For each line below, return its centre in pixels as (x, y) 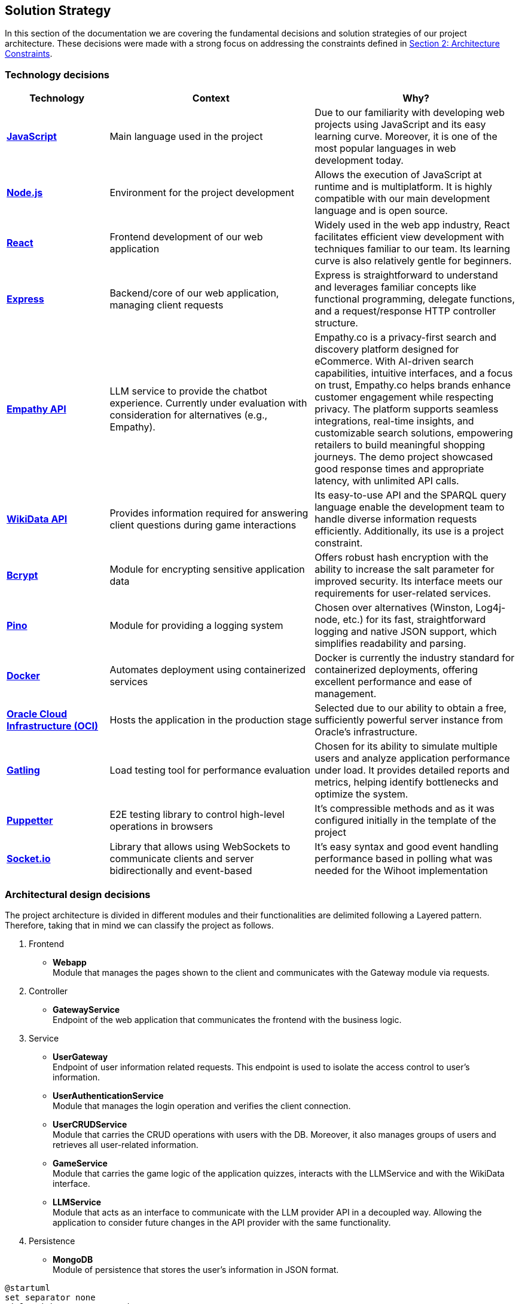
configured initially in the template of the (405, 821)
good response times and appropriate (399, 469)
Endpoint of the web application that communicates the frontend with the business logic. (227, 1019)
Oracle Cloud (37, 714)
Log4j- (491, 608)
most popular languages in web (385, 149)
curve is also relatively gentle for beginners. (413, 261)
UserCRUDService (90, 1124)
